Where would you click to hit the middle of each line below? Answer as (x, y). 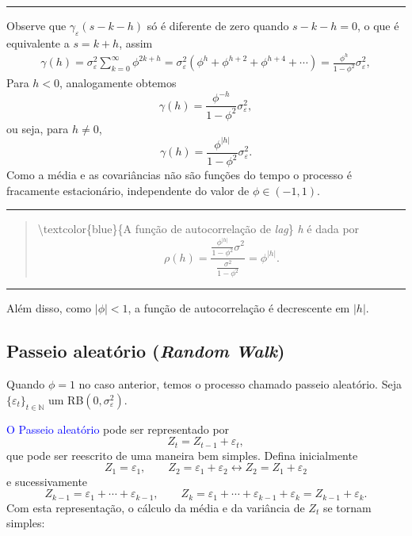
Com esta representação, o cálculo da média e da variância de (156, 507)
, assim (136, 42)
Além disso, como (49, 308)
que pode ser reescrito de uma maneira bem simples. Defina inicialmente (182, 455)
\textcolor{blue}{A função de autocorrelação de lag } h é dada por (198, 229)
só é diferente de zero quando (218, 25)
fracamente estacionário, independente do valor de (128, 190)
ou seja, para (38, 128)
